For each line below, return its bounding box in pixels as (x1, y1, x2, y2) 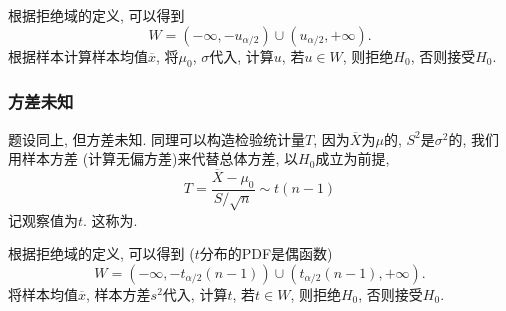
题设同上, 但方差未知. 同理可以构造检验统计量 (8, 128, 306, 149)
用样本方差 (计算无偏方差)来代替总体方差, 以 (8, 148, 299, 169)
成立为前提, (315, 148, 390, 169)
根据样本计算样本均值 (8, 45, 148, 66)
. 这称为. (83, 209, 138, 230)
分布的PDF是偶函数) (199, 243, 333, 264)
